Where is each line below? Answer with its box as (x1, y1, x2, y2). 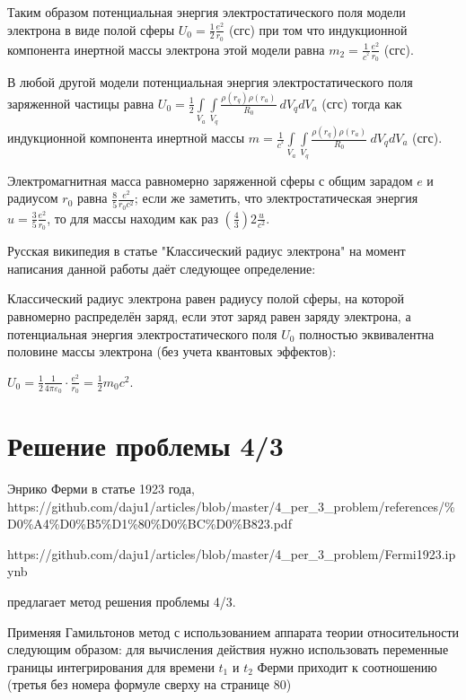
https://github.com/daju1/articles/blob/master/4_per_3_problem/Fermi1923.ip (7, 544, 456, 563)
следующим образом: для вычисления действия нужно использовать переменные (7, 640, 449, 659)
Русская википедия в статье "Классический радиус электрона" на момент (7, 241, 406, 260)
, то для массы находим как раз (47, 208, 218, 227)
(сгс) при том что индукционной (228, 20, 408, 39)
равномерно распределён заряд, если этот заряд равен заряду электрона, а (7, 306, 411, 325)
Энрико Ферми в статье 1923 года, (7, 479, 195, 498)
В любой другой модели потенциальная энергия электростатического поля (7, 73, 413, 92)
